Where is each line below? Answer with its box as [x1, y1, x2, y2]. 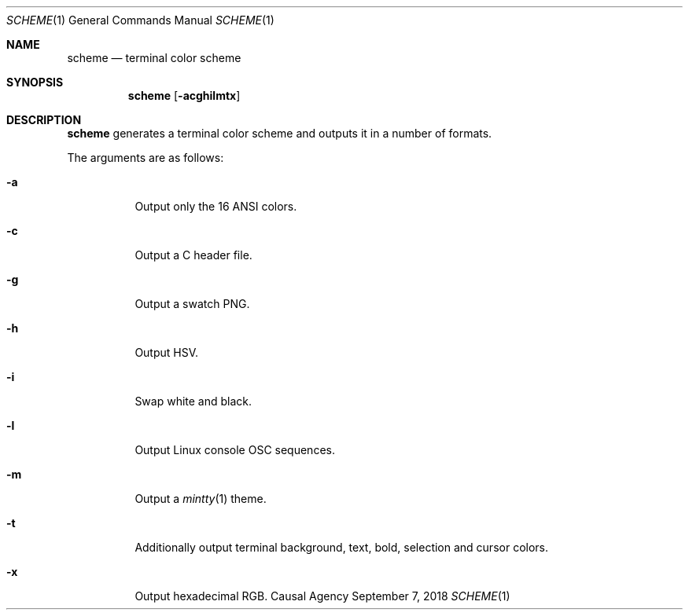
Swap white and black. [134, 394, 252, 408]
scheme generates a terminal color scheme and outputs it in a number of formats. [67, 126, 492, 140]
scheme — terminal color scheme [67, 51, 241, 64]
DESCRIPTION [6, 113, 82, 126]
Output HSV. [134, 346, 199, 359]
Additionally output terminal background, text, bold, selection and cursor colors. [134, 541, 549, 554]
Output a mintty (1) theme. [134, 492, 267, 505]
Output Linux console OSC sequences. [134, 443, 335, 456]
